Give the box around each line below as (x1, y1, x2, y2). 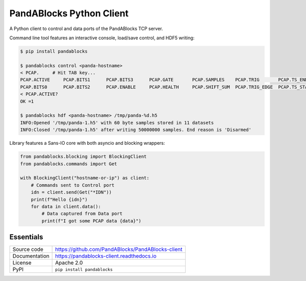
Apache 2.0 (55, 259, 83, 266)
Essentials (9, 233, 43, 242)
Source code (12, 246, 43, 253)
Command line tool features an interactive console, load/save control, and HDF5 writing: (9, 35, 195, 41)
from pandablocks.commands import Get (20, 161, 117, 167)
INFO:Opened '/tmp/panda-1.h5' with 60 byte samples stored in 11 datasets (20, 120, 214, 125)
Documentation (12, 252, 49, 260)
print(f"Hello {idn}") (31, 196, 88, 202)
